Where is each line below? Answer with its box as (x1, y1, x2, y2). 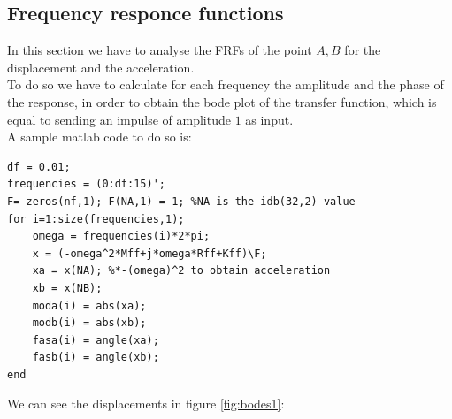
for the (344, 41, 381, 59)
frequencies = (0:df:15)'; (7, 178, 165, 191)
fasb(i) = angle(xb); (32, 351, 159, 364)
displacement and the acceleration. (7, 57, 195, 76)
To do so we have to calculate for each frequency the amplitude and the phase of (7, 75, 444, 94)
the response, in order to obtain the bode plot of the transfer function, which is (7, 92, 437, 110)
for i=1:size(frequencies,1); (7, 212, 185, 225)
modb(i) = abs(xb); (32, 316, 147, 330)
